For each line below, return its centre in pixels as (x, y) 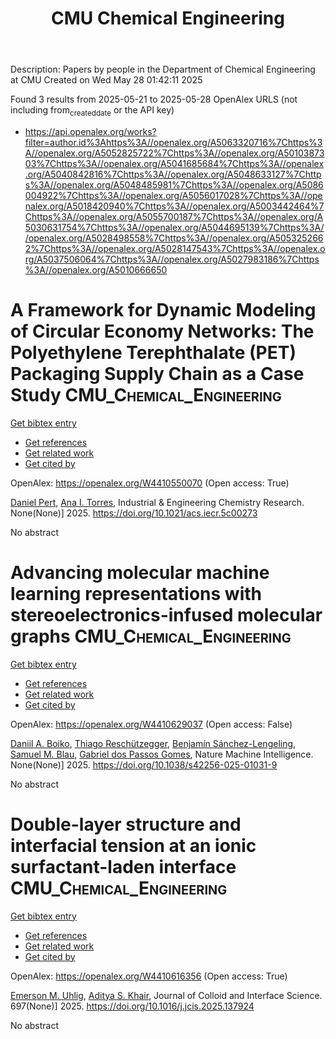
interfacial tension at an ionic (133, 846)
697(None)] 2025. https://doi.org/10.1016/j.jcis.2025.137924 (132, 1006)
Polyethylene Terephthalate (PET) (153, 353)
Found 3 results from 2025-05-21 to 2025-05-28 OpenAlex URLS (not (154, 99)
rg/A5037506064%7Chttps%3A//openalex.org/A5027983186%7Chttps (172, 259)
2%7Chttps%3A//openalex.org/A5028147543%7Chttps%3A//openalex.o (175, 248)
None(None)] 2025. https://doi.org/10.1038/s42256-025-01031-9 (144, 764)
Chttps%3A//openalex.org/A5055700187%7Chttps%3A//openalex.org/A (174, 216)
